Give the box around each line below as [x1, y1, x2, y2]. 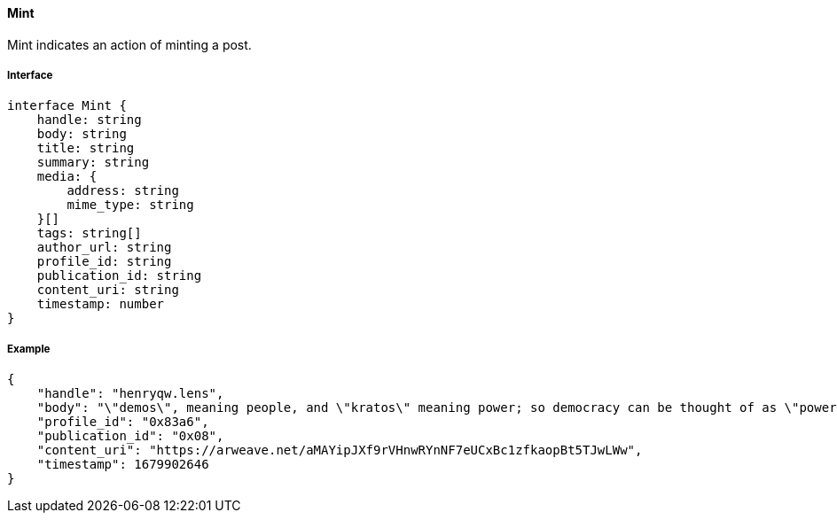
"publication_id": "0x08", [36, 429, 224, 444]
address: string [66, 183, 179, 198]
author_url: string [36, 240, 172, 255]
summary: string [36, 155, 150, 170]
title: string [36, 141, 135, 156]
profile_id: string [36, 254, 172, 269]
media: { [36, 169, 98, 184]
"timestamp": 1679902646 [36, 457, 209, 472]
